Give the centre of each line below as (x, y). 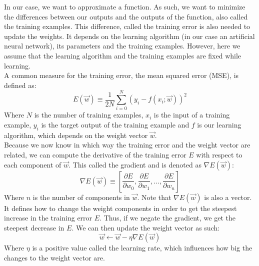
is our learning (219, 125)
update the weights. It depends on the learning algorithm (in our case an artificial (129, 36)
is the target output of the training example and (115, 125)
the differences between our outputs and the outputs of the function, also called (126, 16)
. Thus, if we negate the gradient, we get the (167, 218)
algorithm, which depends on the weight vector (76, 135)
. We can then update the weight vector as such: (146, 227)
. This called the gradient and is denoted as (135, 164)
